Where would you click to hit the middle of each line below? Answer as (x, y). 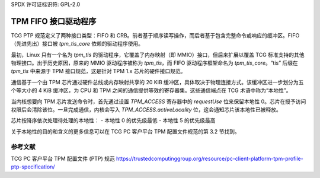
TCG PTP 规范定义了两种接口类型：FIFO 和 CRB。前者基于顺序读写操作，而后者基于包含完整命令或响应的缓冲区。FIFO (155, 35)
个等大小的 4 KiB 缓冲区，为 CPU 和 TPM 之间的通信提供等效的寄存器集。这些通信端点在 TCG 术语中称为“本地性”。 (151, 90)
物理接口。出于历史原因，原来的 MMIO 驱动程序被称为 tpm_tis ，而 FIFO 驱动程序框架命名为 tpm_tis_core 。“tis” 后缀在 (155, 63)
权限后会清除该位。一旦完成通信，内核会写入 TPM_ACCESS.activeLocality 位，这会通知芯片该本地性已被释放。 (146, 110)
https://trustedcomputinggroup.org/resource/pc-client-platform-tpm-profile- (209, 158)
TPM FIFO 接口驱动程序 (54, 21)
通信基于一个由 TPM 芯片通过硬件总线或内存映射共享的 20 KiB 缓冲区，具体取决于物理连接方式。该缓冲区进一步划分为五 (157, 82)
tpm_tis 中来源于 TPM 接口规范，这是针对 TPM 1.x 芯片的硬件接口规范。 (98, 71)
